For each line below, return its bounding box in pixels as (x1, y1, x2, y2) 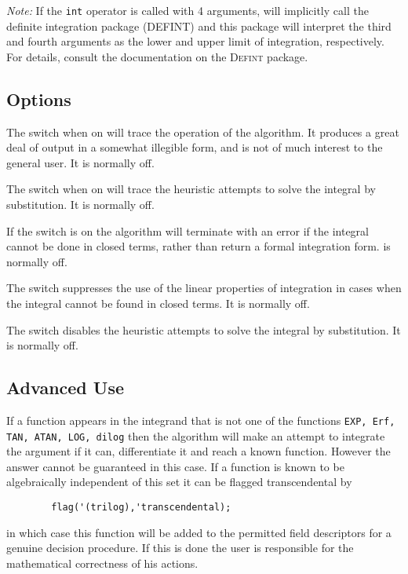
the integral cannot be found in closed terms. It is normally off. (6, 294, 310, 311)
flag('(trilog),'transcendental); (51, 502, 231, 514)
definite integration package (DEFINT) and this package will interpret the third (6, 17, 392, 34)
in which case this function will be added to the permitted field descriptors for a (6, 524, 392, 540)
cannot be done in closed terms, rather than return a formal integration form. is (6, 238, 391, 254)
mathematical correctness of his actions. (6, 554, 199, 571)
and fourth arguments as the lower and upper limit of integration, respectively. (6, 33, 384, 49)
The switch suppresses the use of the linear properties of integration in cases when (6, 280, 402, 296)
